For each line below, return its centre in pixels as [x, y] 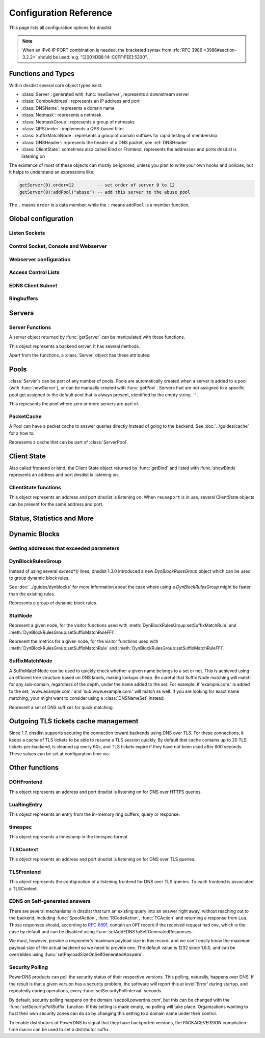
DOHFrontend [26, 782]
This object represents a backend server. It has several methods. [75, 346]
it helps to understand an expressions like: [52, 172]
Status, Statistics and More [52, 518]
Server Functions [30, 327]
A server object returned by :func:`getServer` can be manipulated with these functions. [97, 337]
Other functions [34, 768]
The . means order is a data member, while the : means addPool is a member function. [99, 205]
